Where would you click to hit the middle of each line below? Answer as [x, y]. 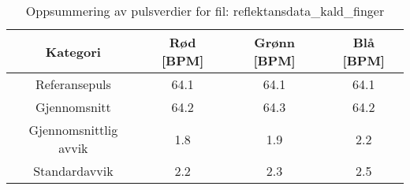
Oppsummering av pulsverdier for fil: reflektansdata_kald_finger [205, 11]
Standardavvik [73, 171]
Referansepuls [73, 84]
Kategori [73, 51]
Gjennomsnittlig [73, 130]
